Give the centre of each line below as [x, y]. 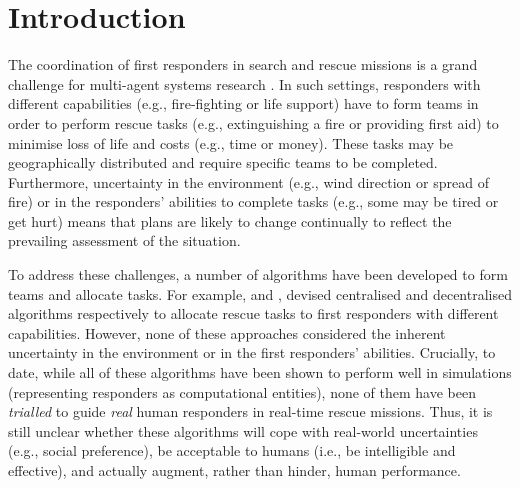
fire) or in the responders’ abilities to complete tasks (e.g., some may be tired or [253, 201]
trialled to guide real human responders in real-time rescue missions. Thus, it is [250, 411]
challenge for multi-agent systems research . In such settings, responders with [244, 83]
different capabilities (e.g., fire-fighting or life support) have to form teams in [243, 103]
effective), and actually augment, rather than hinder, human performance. [234, 470]
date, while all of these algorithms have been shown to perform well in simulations [260, 372]
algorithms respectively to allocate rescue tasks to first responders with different [253, 313]
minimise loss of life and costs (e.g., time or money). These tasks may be [231, 142]
